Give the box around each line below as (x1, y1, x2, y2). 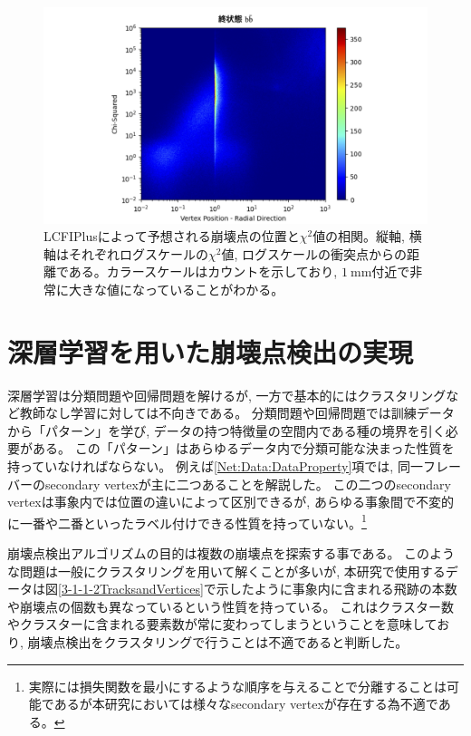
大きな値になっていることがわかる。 (68, 279, 284, 298)
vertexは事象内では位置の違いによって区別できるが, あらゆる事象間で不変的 (7, 492, 454, 511)
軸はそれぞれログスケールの (43, 244, 208, 263)
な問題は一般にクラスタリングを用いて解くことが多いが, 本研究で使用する (7, 561, 446, 580)
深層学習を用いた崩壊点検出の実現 (7, 333, 414, 370)
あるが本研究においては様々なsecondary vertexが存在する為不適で (53, 694, 438, 713)
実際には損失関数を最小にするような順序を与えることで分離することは (28, 676, 447, 695)
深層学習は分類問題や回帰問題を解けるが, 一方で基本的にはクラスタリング (7, 385, 447, 404)
